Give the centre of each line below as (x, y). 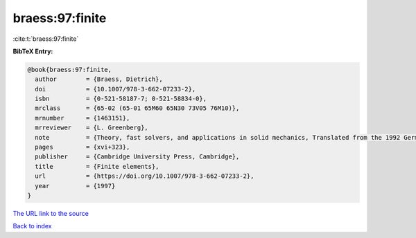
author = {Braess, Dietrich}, (99, 79)
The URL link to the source (51, 213)
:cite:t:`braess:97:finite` (46, 39)
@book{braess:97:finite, (70, 70)
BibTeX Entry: (33, 51)
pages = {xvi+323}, (83, 147)
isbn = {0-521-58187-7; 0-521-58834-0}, (121, 99)
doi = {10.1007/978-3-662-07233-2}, (115, 89)
